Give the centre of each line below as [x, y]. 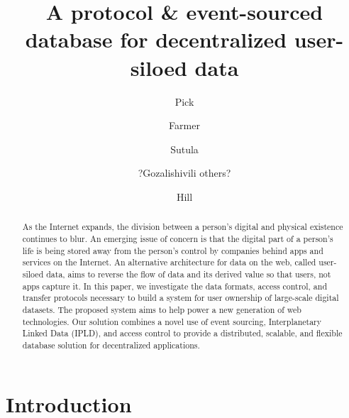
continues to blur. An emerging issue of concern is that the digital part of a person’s [178, 238]
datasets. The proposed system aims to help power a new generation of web [162, 309]
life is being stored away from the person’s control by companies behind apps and [173, 250]
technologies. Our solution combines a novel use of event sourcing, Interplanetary [172, 321]
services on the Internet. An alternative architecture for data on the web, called [169, 262]
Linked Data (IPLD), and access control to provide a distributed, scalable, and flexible [182, 333]
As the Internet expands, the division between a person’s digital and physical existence [183, 227]
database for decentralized [156, 39]
